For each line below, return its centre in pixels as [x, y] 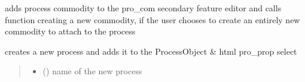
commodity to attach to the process [70, 31]
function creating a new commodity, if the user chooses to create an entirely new [152, 19]
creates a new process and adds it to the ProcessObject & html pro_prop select [151, 51]
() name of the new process [92, 71]
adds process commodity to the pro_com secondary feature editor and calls [143, 8]
